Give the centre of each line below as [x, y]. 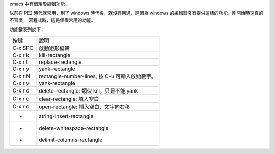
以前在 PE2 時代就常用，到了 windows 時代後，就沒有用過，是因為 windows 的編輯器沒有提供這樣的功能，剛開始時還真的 [136, 13]
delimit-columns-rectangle [71, 140]
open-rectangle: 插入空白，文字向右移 [84, 107]
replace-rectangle [60, 62]
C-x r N [21, 76]
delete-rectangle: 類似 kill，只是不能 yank [89, 90]
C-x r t [20, 62]
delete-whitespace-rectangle [74, 128]
